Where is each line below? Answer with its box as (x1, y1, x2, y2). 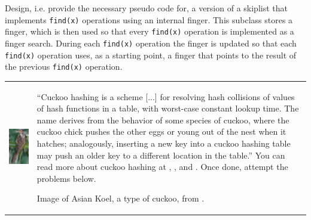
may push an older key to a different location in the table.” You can (36, 148, 285, 161)
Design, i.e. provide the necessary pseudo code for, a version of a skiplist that (5, 2, 288, 14)
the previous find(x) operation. (5, 60, 123, 73)
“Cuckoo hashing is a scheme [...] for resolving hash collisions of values (36, 90, 295, 103)
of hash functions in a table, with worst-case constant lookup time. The (36, 102, 299, 114)
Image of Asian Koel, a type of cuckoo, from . (36, 192, 205, 204)
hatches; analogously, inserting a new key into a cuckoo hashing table (36, 137, 291, 149)
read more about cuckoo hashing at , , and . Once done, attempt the (36, 160, 288, 173)
